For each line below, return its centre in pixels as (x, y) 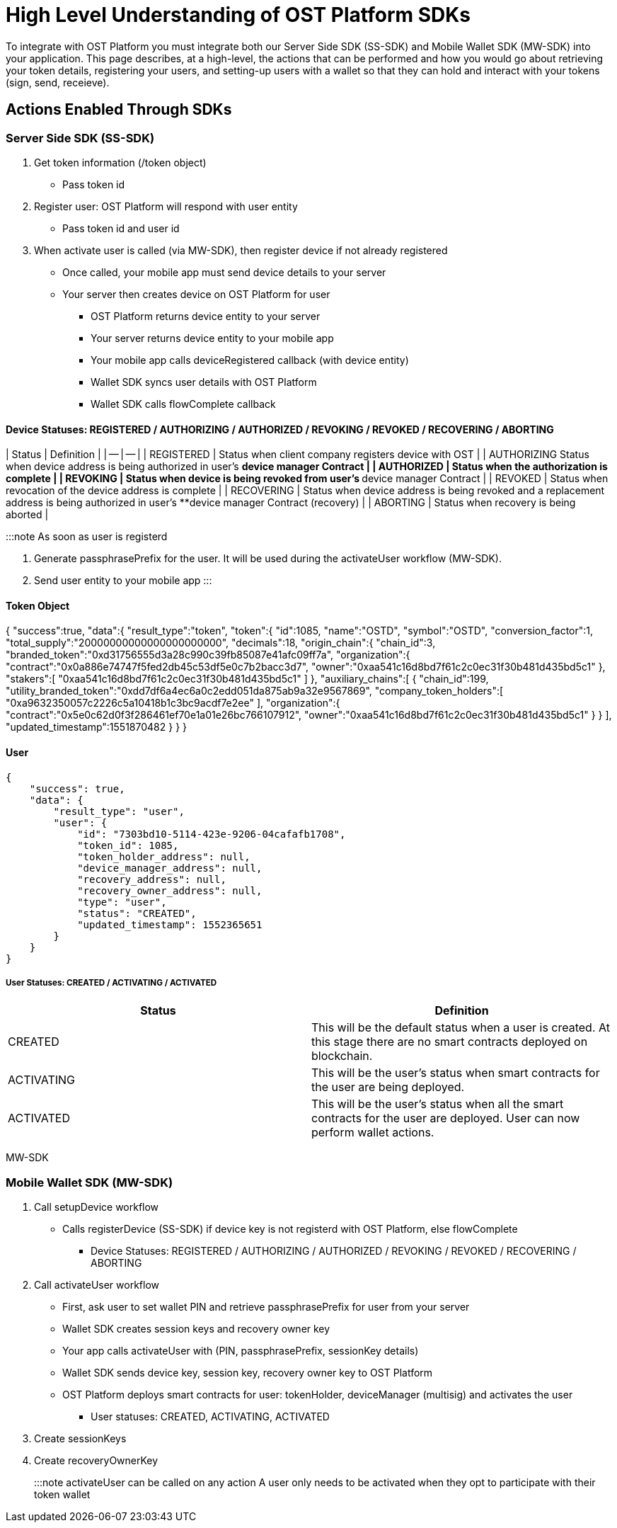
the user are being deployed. (388, 1087)
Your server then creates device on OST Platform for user (196, 294)
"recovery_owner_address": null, (170, 890)
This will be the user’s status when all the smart (438, 1104)
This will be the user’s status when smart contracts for (456, 1073)
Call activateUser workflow (97, 1285)
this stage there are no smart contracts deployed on (450, 1042)
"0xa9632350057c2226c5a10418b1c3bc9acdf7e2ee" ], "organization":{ (173, 703)
